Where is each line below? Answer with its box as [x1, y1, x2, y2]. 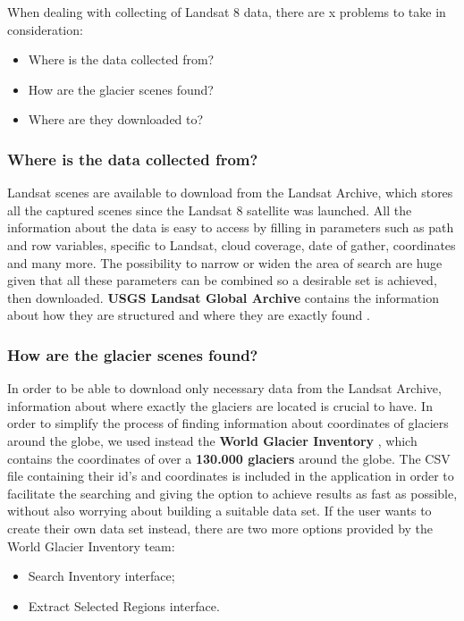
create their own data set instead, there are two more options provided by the [7, 518, 434, 537]
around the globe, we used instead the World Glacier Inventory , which [7, 431, 418, 449]
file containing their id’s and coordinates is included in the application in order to [7, 466, 454, 485]
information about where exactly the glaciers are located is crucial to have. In [7, 396, 433, 415]
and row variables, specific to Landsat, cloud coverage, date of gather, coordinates [7, 235, 456, 254]
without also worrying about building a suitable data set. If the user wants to [7, 501, 432, 520]
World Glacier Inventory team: [7, 536, 175, 555]
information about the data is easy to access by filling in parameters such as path [7, 218, 454, 237]
